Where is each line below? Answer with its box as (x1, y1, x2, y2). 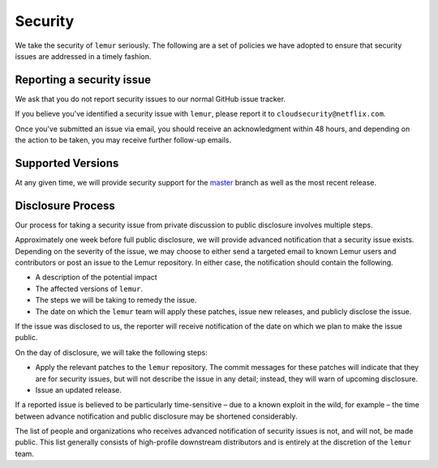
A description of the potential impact (35, 272, 157, 283)
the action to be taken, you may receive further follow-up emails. (15, 135, 231, 145)
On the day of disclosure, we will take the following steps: (15, 347, 208, 357)
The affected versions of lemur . (35, 283, 144, 293)
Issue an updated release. (35, 385, 122, 394)
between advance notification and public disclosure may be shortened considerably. (15, 411, 298, 421)
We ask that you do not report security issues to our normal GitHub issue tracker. (15, 94, 286, 104)
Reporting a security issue (15, 73, 152, 87)
